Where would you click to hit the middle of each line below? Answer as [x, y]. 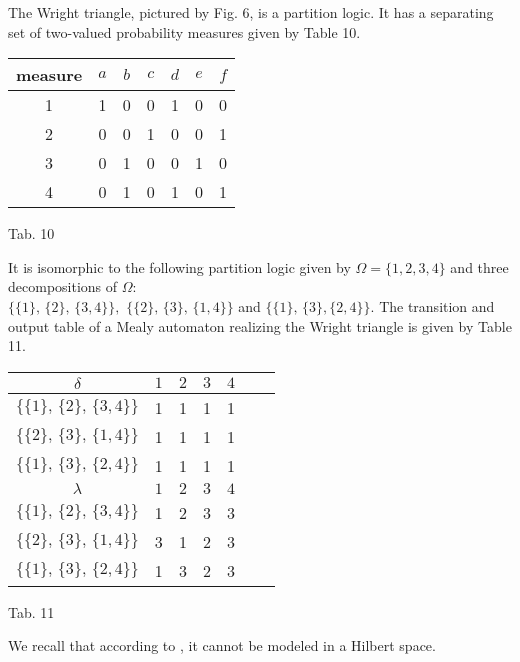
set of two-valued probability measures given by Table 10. [184, 31]
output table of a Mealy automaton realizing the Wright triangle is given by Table [260, 325]
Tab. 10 [31, 233]
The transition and [437, 305]
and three [479, 266]
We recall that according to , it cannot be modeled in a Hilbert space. [222, 645]
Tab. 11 [31, 611]
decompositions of [63, 286]
